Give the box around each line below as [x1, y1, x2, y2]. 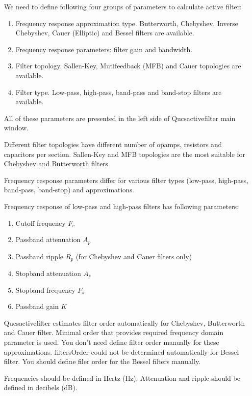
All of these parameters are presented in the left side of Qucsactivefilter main [4, 113, 236, 123]
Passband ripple [15, 251, 64, 261]
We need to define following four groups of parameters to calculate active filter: [4, 1, 242, 11]
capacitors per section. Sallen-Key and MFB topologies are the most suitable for [4, 149, 246, 159]
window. [4, 122, 29, 133]
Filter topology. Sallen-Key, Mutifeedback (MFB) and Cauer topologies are [15, 61, 241, 71]
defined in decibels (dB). [4, 382, 77, 393]
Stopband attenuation [15, 268, 81, 278]
